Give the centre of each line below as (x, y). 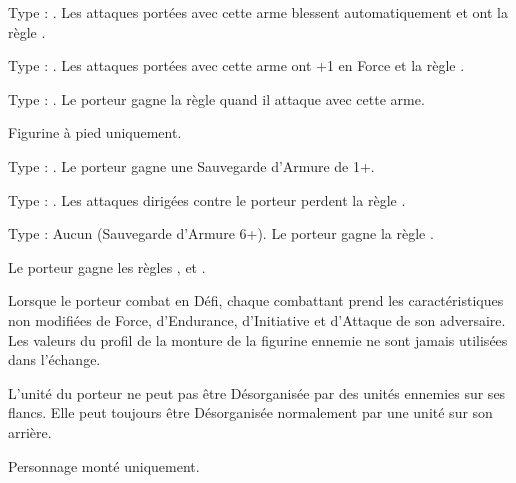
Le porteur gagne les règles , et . (107, 266)
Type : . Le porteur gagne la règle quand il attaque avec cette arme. (216, 98)
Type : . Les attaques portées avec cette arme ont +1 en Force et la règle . (236, 65)
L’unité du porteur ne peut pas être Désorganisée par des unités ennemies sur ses (257, 392)
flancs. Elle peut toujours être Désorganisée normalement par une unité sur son (250, 412)
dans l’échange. (54, 359)
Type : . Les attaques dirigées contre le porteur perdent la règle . (207, 199)
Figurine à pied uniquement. (95, 132)
